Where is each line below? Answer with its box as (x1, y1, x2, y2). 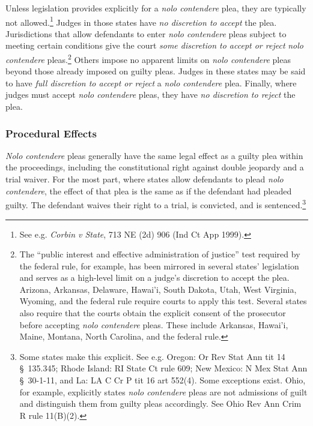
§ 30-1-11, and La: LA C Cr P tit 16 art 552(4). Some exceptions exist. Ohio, (19, 374, 306, 386)
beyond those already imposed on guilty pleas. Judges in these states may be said (5, 65, 306, 77)
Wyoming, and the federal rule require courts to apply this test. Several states (19, 295, 307, 307)
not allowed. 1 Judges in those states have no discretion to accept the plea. (5, 14, 277, 28)
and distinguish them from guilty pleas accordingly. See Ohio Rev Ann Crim (19, 397, 302, 410)
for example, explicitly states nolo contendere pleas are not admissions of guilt (19, 385, 308, 398)
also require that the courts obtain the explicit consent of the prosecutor (19, 307, 286, 319)
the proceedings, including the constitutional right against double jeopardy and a (5, 161, 304, 173)
